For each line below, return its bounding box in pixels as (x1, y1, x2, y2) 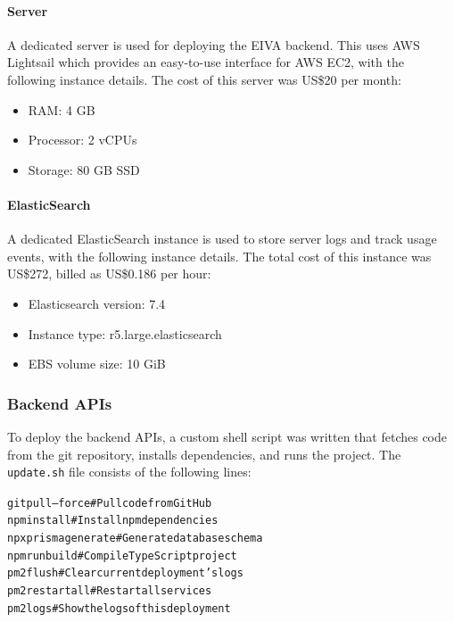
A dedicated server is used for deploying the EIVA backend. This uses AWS (7, 35, 420, 54)
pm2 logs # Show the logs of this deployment (7, 601, 231, 615)
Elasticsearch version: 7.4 (28, 294, 166, 312)
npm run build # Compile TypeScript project (7, 549, 237, 562)
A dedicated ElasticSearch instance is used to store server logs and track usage (7, 229, 437, 248)
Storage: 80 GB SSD (28, 160, 140, 178)
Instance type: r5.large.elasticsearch (28, 324, 222, 343)
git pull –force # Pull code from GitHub (7, 496, 212, 510)
